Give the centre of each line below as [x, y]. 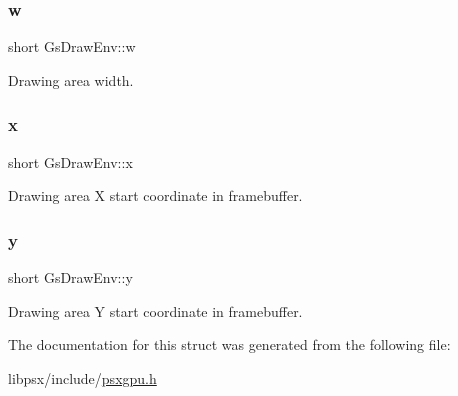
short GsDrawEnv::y [70, 277]
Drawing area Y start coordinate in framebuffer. [155, 310]
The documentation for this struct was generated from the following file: [229, 344]
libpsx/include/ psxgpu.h [82, 377]
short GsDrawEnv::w [72, 46]
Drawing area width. [71, 79]
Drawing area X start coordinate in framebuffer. [155, 195]
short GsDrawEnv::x [70, 161]
